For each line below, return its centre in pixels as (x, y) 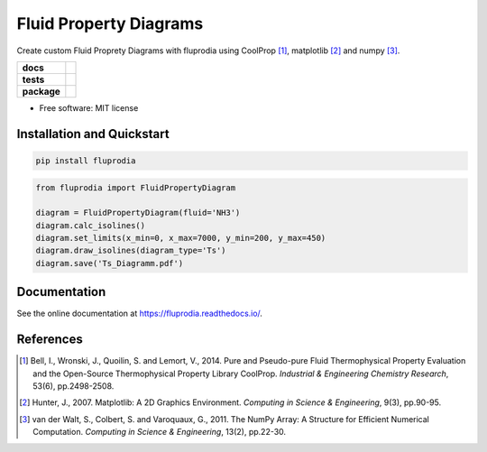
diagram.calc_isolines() (91, 225)
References (50, 340)
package (41, 91)
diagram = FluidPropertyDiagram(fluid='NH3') (138, 213)
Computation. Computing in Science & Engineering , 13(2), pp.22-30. (160, 432)
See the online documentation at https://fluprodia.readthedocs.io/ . (140, 314)
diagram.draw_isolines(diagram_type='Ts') (131, 251)
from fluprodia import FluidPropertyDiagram (136, 188)
